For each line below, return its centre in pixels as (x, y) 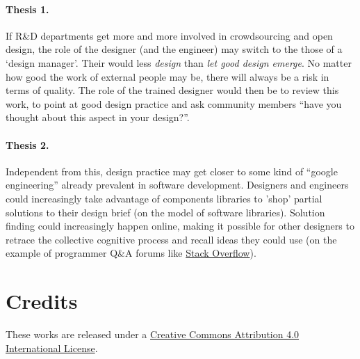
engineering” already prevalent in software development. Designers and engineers (177, 185)
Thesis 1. (27, 9)
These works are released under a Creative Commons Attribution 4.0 (153, 334)
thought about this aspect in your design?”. (98, 117)
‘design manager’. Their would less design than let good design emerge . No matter (179, 62)
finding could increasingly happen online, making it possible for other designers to (180, 226)
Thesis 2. (27, 144)
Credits (42, 301)
